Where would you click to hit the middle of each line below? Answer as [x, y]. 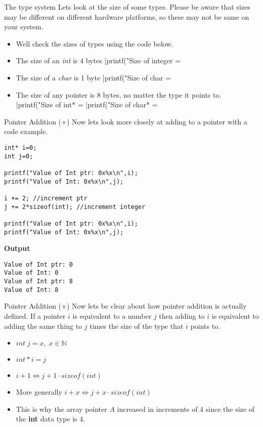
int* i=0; [20, 147]
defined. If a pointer [35, 315]
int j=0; [19, 156]
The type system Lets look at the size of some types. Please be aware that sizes [127, 7]
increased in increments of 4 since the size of [186, 409]
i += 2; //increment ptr [46, 198]
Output [17, 248]
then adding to [182, 315]
